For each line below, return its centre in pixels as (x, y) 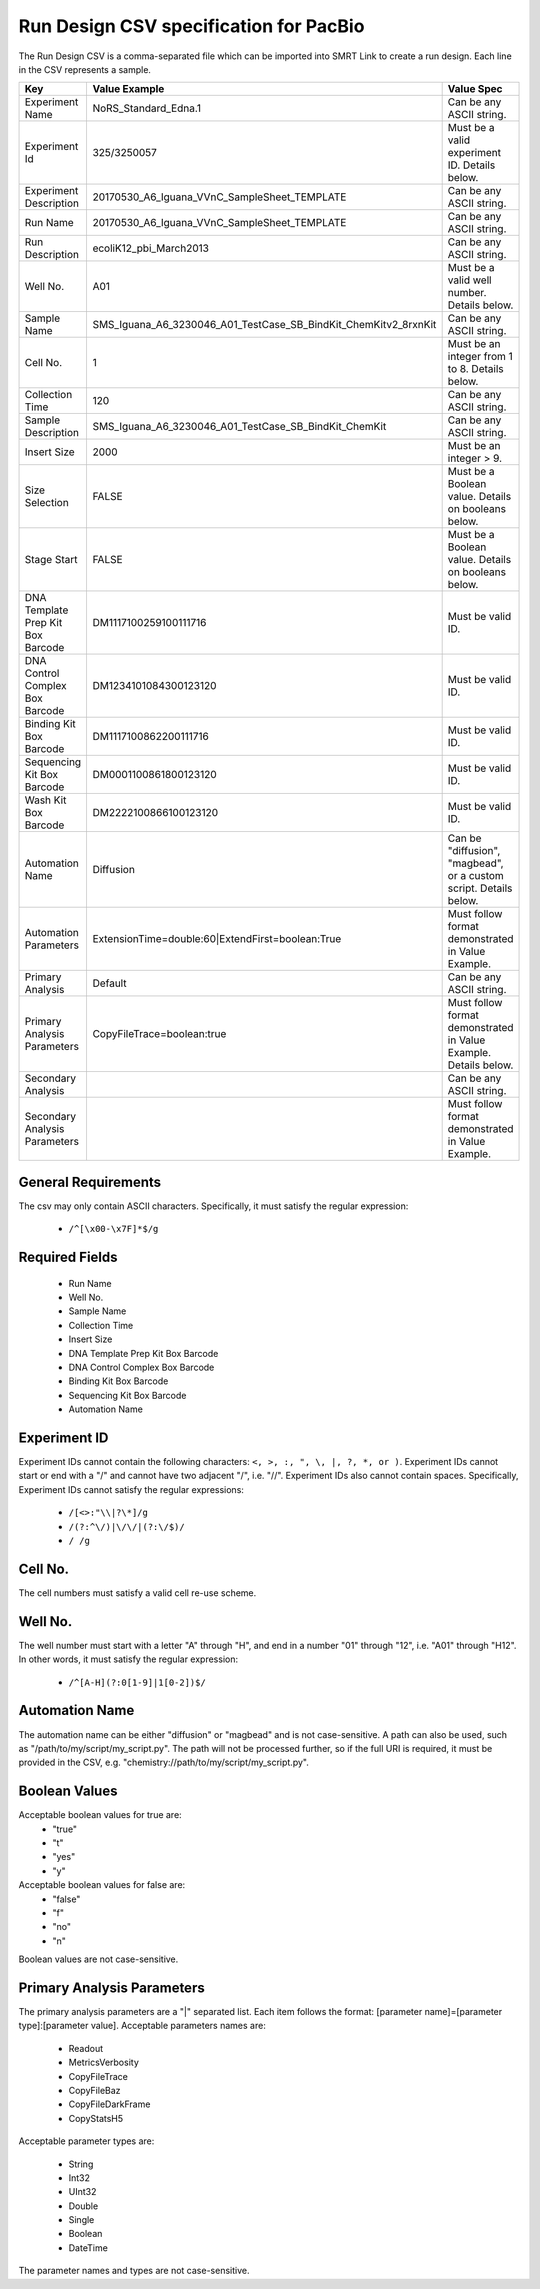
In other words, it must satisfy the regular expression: (128, 1659)
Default (109, 983)
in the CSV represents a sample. (85, 69)
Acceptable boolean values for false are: (102, 1885)
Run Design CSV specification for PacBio (191, 26)
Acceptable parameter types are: (86, 2141)
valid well (469, 280)
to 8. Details (475, 369)
